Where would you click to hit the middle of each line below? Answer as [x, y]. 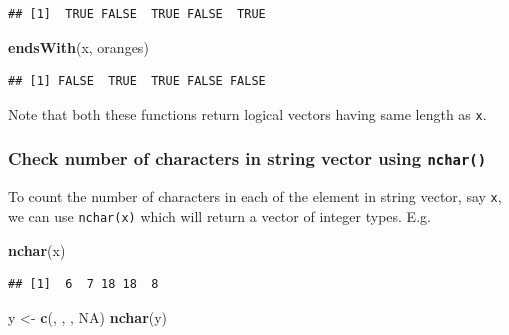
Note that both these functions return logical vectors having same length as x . [247, 113]
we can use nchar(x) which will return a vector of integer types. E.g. [219, 215]
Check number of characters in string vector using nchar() [247, 158]
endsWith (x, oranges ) [78, 46]
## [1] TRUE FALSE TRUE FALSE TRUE [137, 14]
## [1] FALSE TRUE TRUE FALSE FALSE [137, 81]
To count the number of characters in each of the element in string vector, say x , [255, 196]
